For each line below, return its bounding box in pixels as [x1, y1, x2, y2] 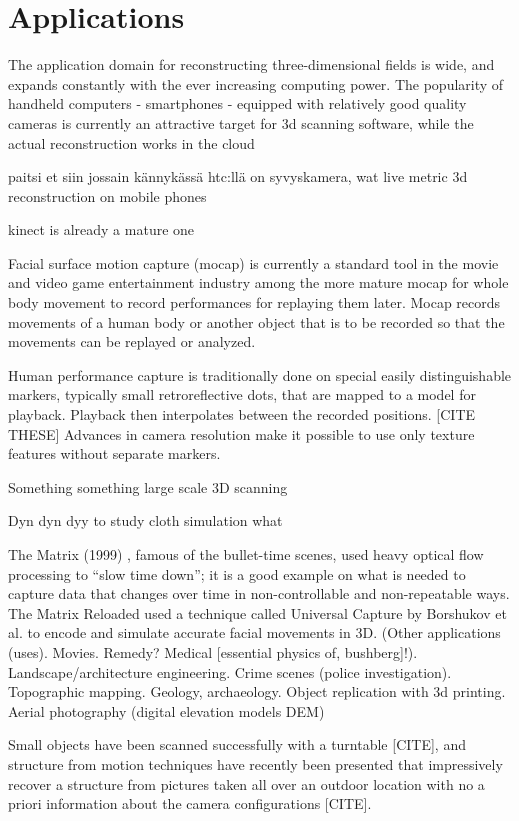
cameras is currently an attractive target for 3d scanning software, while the [8, 112, 474, 133]
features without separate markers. [8, 443, 221, 464]
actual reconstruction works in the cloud [8, 132, 255, 153]
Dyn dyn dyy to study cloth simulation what [8, 510, 283, 531]
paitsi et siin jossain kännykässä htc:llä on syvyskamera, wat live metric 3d [8, 166, 468, 187]
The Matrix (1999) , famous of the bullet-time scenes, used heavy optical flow [8, 544, 484, 564]
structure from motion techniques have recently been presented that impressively [8, 753, 503, 774]
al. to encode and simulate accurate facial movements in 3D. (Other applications [8, 622, 501, 643]
